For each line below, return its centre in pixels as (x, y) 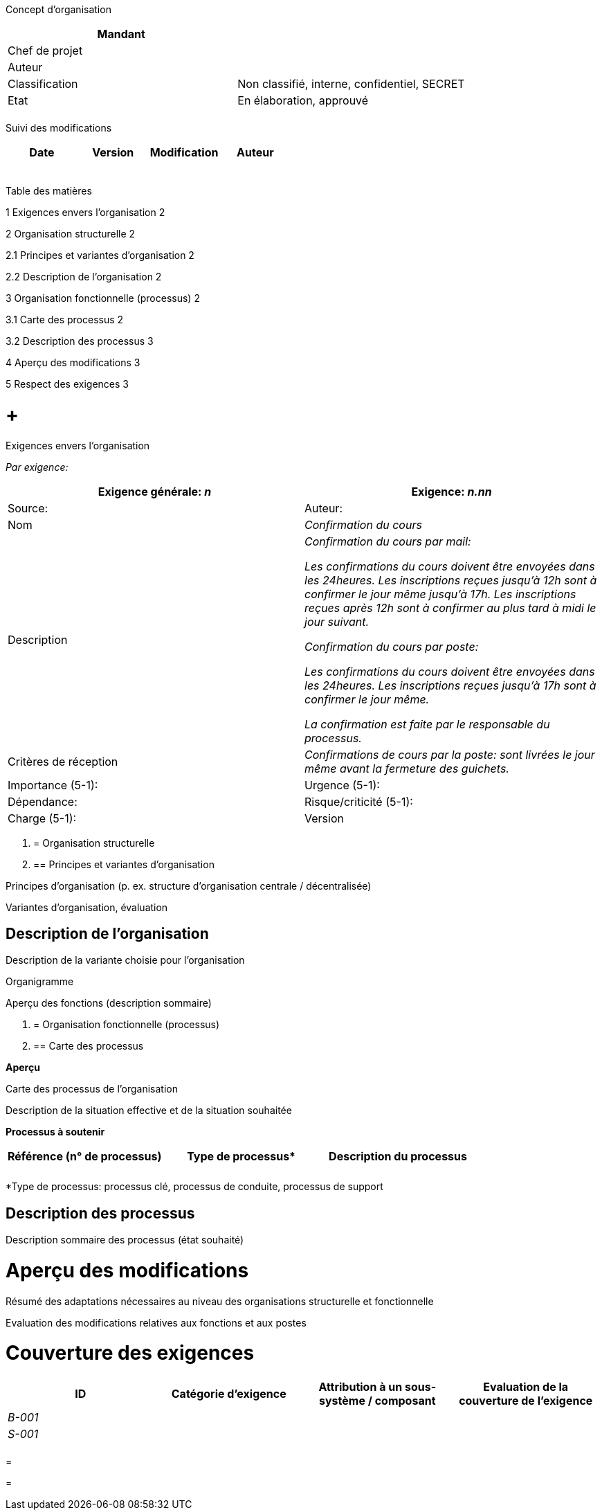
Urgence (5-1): (342, 785)
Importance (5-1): (53, 785)
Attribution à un (361, 1387)
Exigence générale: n (155, 491)
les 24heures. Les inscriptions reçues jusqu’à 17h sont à (450, 685)
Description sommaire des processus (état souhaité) (125, 1240)
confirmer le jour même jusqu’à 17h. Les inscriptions (440, 594)
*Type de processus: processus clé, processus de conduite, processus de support (194, 1187)
